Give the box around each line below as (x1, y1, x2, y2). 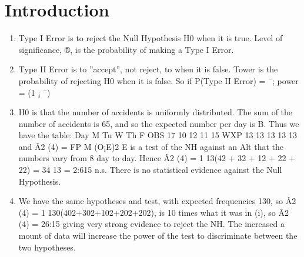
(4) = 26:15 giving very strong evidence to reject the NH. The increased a (18, 218, 285, 230)
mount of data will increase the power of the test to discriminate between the (18, 229, 298, 242)
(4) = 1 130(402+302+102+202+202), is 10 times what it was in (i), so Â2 (18, 206, 289, 218)
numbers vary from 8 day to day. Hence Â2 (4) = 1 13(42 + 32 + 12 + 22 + (18, 152, 296, 164)
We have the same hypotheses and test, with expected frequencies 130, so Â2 (18, 195, 296, 207)
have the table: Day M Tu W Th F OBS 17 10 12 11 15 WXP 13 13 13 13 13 (18, 129, 298, 141)
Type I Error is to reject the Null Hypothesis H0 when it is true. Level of (18, 32, 283, 44)
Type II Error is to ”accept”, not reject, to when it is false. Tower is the (18, 63, 278, 75)
